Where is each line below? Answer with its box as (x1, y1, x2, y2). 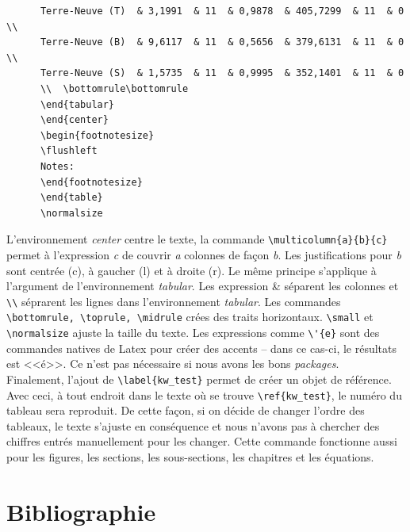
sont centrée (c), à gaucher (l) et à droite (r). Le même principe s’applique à (6, 262, 377, 278)
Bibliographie (6, 495, 156, 527)
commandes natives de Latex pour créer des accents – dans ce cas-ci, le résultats (6, 339, 397, 356)
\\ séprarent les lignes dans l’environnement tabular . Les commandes (6, 293, 341, 309)
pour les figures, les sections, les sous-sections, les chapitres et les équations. (6, 449, 374, 465)
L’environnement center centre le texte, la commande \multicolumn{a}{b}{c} (6, 231, 388, 247)
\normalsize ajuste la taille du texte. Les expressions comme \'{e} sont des (6, 324, 380, 341)
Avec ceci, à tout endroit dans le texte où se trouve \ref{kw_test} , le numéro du (6, 386, 402, 403)
